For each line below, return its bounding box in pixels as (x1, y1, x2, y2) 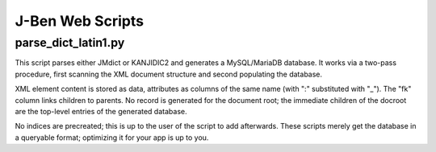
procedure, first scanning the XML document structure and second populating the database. (15, 69, 323, 79)
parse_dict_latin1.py (15, 35, 125, 50)
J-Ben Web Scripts (15, 12, 145, 30)
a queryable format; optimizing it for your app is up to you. (15, 133, 209, 142)
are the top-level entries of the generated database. (15, 106, 187, 116)
